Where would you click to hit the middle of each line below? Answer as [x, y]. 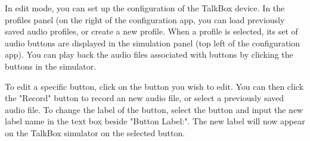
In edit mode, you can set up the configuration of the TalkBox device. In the [145, 8]
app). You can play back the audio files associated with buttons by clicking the [149, 54]
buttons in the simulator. [51, 66]
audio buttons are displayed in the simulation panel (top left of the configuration [153, 43]
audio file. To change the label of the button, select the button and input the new [154, 109]
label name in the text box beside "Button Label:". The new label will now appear [155, 121]
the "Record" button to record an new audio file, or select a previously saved [145, 98]
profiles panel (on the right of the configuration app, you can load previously [145, 19]
